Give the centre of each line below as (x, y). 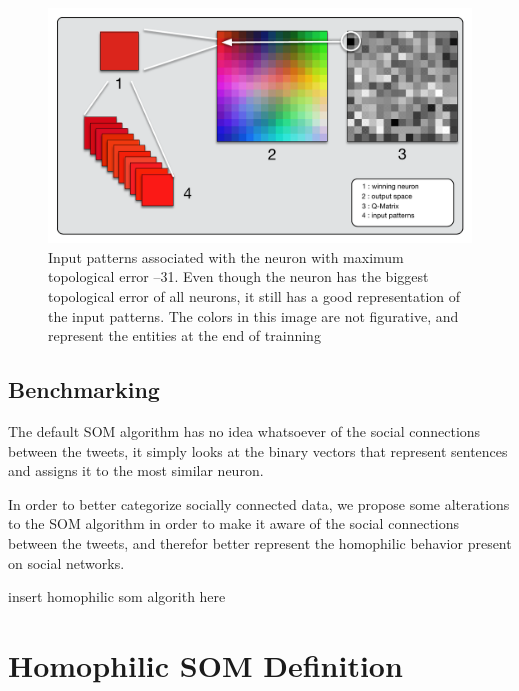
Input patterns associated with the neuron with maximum (226, 256)
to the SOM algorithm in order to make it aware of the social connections (234, 523)
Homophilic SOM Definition (205, 664)
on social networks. (66, 562)
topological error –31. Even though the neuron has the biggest (238, 276)
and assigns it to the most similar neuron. (136, 470)
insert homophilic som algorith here (117, 596)
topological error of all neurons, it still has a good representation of (254, 295)
